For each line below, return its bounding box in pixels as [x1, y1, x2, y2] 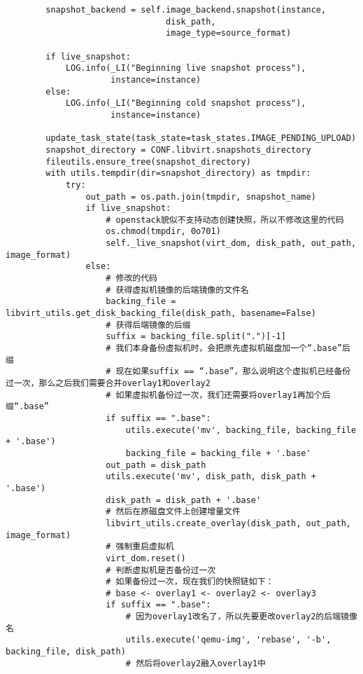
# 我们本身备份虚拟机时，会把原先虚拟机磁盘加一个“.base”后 [106, 343, 350, 354]
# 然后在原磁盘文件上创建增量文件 [106, 507, 241, 517]
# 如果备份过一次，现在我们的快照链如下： [106, 577, 274, 587]
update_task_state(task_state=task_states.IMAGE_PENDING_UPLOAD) [45, 133, 357, 144]
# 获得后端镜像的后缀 [106, 319, 191, 330]
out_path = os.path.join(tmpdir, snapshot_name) [85, 191, 316, 202]
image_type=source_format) [166, 28, 292, 39]
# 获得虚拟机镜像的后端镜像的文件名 [106, 284, 249, 295]
